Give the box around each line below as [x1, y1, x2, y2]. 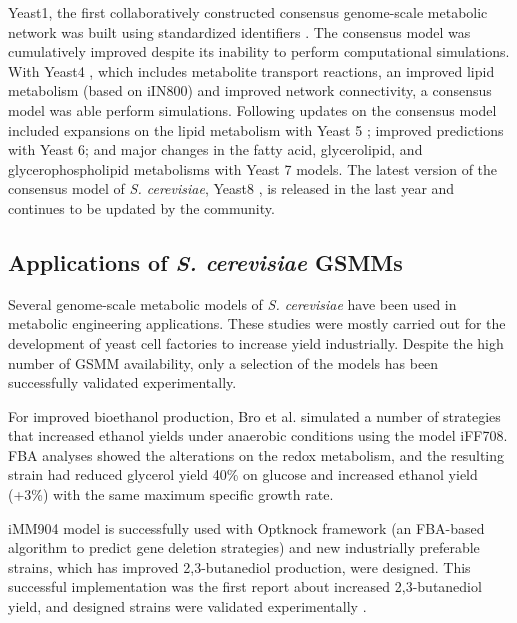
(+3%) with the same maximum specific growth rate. [8, 484, 334, 505]
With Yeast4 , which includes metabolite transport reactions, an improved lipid [8, 60, 495, 81]
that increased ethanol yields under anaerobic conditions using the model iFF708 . [8, 425, 508, 446]
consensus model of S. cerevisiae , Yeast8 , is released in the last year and [8, 178, 455, 199]
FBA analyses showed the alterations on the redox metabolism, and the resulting [8, 444, 505, 465]
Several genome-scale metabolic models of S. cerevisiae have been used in [8, 293, 457, 314]
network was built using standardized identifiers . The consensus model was [8, 21, 471, 42]
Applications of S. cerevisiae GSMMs [8, 246, 403, 277]
